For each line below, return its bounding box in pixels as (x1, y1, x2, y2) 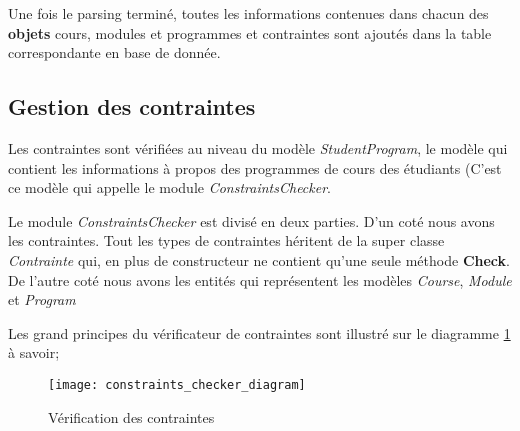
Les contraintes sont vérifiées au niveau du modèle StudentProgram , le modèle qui (8, 137, 508, 158)
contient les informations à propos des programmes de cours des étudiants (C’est (8, 157, 502, 178)
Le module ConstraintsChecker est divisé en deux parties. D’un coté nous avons (8, 210, 495, 231)
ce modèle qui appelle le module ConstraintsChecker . (8, 177, 332, 198)
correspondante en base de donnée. (8, 42, 221, 63)
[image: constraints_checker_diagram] (48, 377, 306, 392)
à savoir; (8, 342, 60, 363)
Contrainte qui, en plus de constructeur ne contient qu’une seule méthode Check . (8, 249, 510, 270)
